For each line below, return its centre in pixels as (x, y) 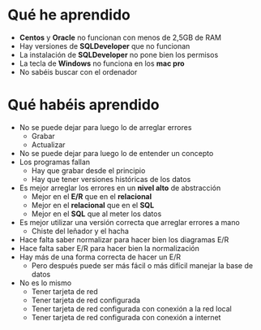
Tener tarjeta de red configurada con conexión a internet (126, 317)
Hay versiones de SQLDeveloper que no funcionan (105, 46)
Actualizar (48, 145)
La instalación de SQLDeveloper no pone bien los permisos (119, 54)
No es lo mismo (45, 283)
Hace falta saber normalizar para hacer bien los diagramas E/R (124, 239)
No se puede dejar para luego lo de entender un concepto (116, 153)
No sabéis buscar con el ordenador (78, 72)
